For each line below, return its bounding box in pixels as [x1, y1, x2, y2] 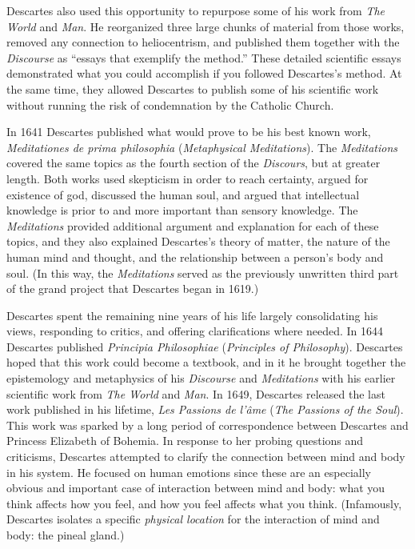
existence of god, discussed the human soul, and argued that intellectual [6, 186, 360, 202]
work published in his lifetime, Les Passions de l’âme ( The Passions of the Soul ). [6, 401, 404, 418]
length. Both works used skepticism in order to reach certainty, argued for [6, 170, 369, 186]
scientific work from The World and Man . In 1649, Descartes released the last [6, 385, 385, 402]
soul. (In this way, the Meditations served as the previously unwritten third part [6, 264, 399, 281]
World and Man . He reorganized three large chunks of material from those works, [6, 18, 405, 34]
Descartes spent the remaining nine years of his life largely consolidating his [6, 307, 378, 323]
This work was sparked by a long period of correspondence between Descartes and [6, 416, 409, 433]
